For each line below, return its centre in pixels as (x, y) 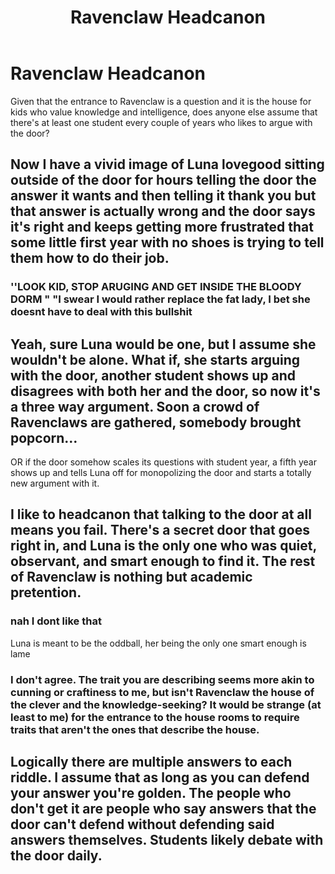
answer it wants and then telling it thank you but (163, 196)
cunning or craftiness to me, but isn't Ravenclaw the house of (162, 692)
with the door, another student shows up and (153, 375)
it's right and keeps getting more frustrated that (162, 227)
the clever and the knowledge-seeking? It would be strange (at (166, 704)
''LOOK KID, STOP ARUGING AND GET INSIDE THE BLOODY (156, 287)
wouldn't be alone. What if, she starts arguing (155, 359)
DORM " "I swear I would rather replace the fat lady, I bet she (160, 299)
